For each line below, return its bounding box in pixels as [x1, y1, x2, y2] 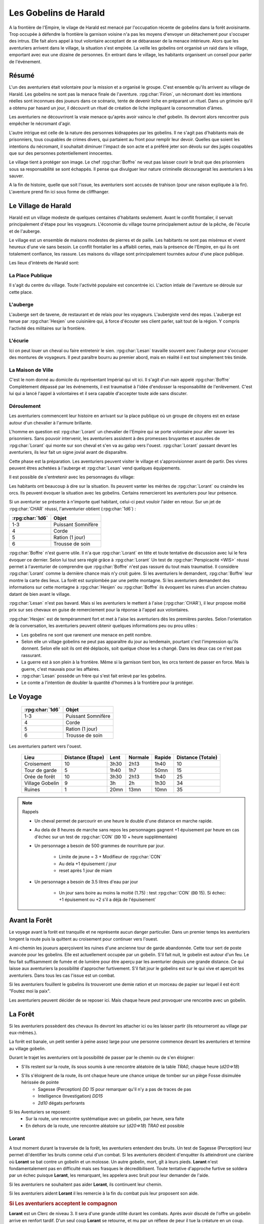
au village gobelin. [9, 1045, 46, 1051]
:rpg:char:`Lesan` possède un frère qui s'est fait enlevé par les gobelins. [21, 673, 166, 679]
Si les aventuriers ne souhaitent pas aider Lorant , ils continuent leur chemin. [9, 1181, 163, 1187]
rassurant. [21, 652, 42, 658]
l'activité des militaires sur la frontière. [9, 325, 86, 331]
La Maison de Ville [9, 366, 54, 373]
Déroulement [9, 402, 41, 409]
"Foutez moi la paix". [9, 988, 51, 994]
